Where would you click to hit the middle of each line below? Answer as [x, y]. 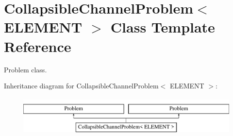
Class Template [163, 27]
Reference [38, 46]
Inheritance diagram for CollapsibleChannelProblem [81, 86]
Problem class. [25, 69]
